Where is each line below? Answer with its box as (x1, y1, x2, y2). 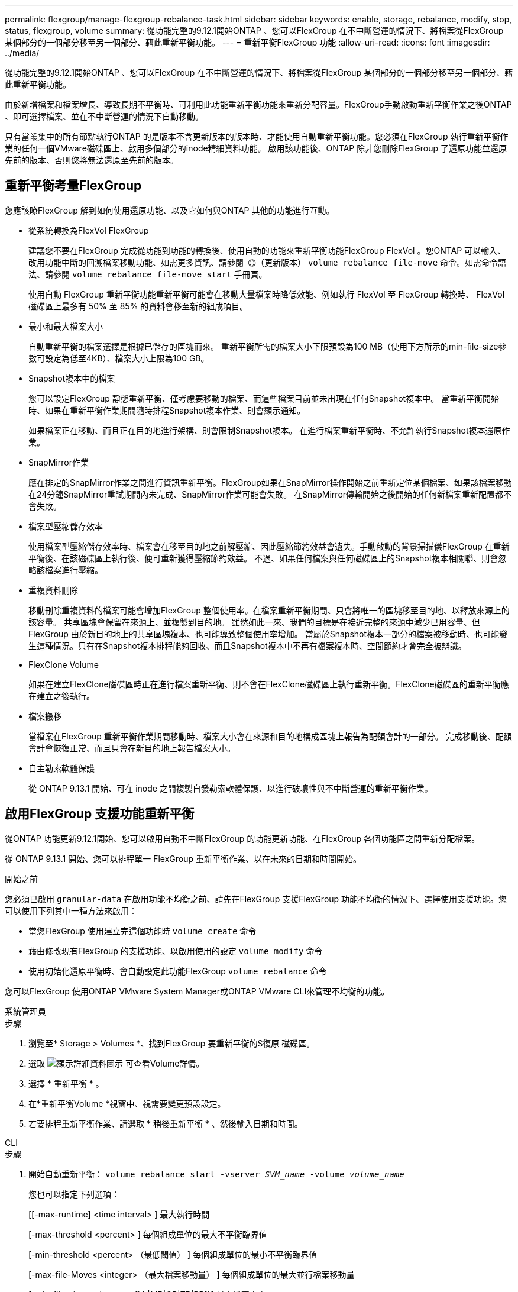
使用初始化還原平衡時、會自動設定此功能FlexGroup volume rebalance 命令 (28, 965, 327, 976)
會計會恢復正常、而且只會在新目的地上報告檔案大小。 (28, 742, 235, 753)
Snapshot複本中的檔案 (28, 373, 115, 383)
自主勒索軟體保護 (28, 763, 95, 773)
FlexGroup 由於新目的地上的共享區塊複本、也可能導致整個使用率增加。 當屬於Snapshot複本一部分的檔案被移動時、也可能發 (28, 628, 508, 639)
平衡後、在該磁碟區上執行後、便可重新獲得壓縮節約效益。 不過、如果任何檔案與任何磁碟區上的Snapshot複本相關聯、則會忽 (28, 553, 507, 563)
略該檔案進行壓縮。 (28, 564, 103, 575)
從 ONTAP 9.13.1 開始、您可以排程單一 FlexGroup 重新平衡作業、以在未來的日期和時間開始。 (5, 853, 361, 864)
